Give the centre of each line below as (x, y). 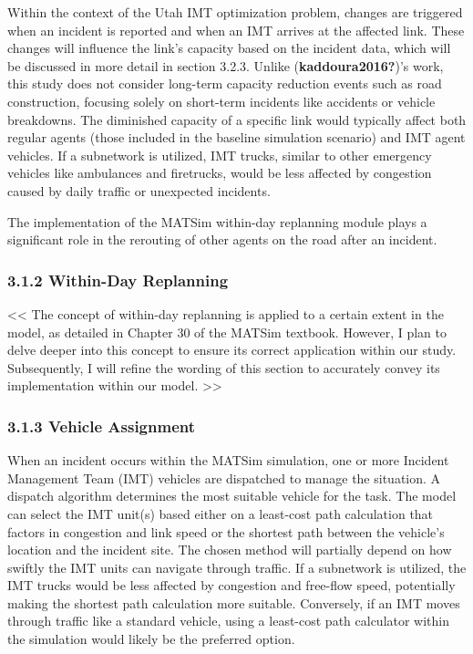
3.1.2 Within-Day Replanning (118, 280)
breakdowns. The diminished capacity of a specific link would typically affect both (237, 119)
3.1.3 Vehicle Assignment (102, 426)
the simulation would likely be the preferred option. (151, 639)
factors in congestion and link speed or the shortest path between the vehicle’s (226, 531)
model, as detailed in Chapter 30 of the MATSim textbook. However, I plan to (227, 332)
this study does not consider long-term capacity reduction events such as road (225, 83)
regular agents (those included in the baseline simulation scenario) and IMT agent (236, 137)
